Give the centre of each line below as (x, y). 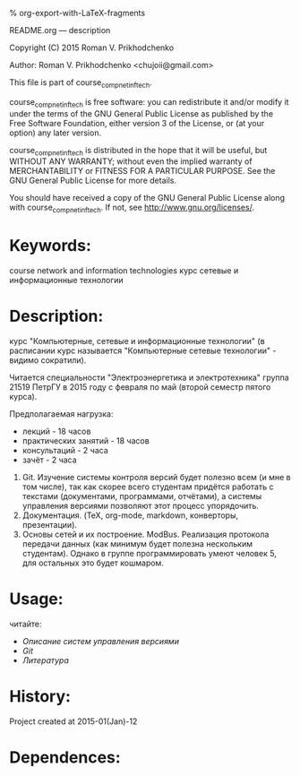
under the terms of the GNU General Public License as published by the (141, 113)
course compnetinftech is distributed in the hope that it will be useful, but (138, 151)
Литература (46, 660)
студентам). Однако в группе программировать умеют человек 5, (150, 554)
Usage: (37, 599)
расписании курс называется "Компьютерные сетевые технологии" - (143, 351)
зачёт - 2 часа (50, 460)
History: (40, 697)
